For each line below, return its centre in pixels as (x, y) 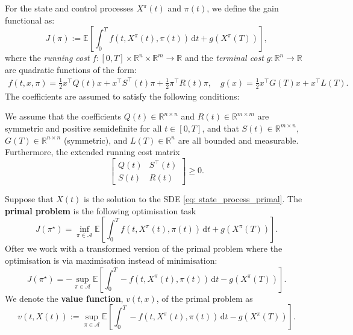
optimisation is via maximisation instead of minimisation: (111, 260)
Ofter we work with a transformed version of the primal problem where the (144, 248)
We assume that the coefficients (63, 116)
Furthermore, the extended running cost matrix (92, 152)
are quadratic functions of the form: (71, 69)
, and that (220, 128)
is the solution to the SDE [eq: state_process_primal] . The (193, 199)
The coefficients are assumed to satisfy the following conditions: (122, 96)
